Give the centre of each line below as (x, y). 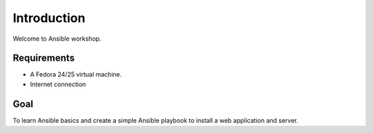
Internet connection (58, 84)
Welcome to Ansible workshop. (57, 39)
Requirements (44, 58)
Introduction (49, 18)
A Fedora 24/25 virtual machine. (76, 74)
